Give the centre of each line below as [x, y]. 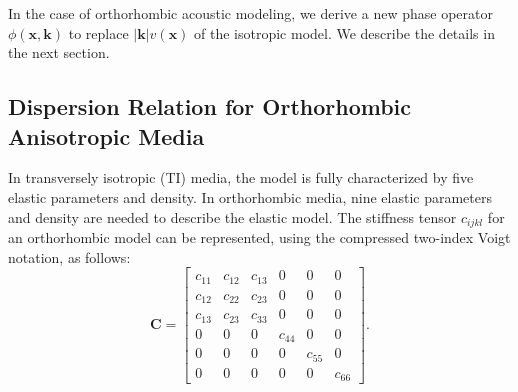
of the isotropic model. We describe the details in [344, 32]
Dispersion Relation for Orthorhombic [210, 106]
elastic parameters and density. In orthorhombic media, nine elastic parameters [250, 196]
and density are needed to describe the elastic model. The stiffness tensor [232, 216]
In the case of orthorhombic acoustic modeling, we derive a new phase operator [250, 13]
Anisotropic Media [106, 135]
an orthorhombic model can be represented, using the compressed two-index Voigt [259, 237]
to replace [98, 32]
